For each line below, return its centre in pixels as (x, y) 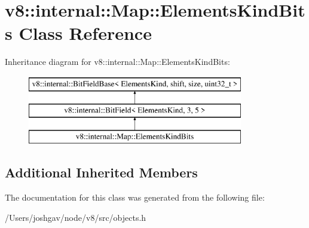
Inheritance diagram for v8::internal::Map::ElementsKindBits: (117, 62)
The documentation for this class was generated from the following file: (135, 197)
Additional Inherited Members (101, 172)
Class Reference (85, 33)
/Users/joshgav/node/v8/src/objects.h (76, 217)
